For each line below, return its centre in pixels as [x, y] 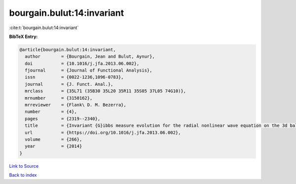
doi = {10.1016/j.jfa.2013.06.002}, [82, 63]
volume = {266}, [54, 139]
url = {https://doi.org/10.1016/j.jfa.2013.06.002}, [103, 132]
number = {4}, [51, 112]
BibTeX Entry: [23, 37]
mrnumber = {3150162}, [59, 98]
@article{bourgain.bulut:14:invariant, [68, 50]
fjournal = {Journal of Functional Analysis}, [89, 71]
